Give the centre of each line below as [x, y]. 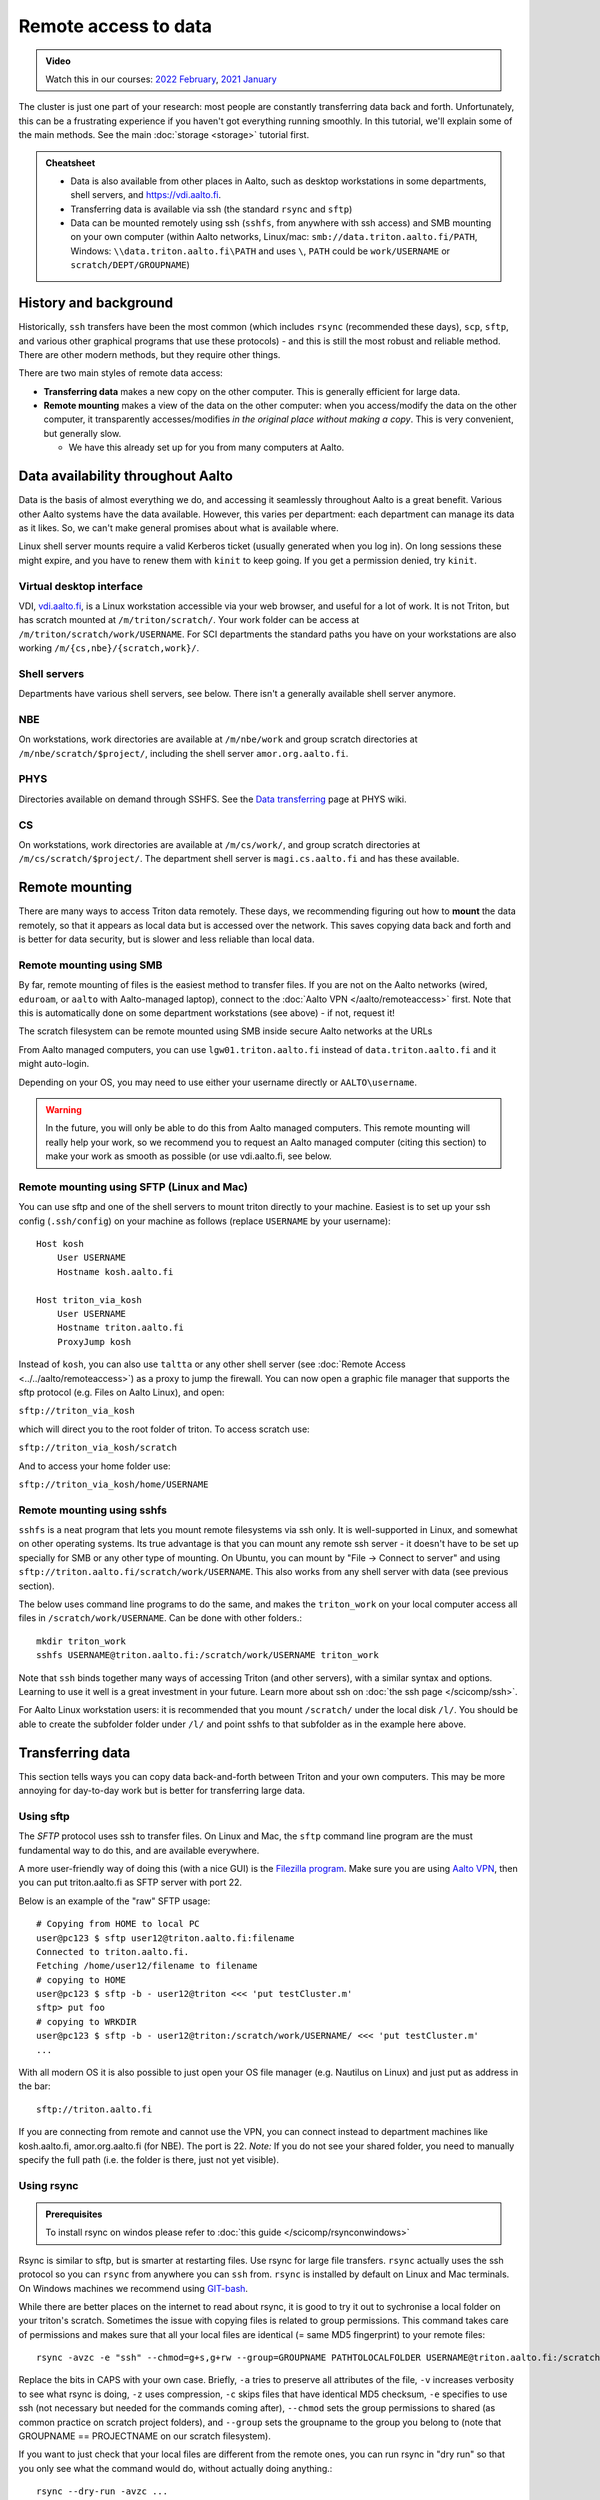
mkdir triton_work [81, 1641]
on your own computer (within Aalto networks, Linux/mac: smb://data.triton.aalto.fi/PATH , [274, 237]
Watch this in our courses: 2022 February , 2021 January [161, 79]
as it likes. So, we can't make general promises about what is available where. [178, 527]
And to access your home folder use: [94, 1466]
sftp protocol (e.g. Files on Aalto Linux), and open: [121, 1392]
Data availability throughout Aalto [126, 476]
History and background [96, 303]
